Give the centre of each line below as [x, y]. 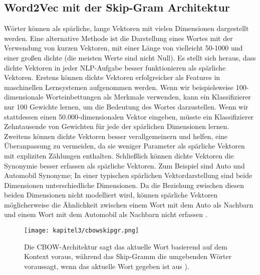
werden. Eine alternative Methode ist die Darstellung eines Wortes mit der [118, 38]
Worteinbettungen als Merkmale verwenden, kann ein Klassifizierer [148, 97]
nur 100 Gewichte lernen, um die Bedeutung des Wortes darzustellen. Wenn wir [126, 106]
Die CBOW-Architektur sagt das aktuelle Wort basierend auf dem [126, 246]
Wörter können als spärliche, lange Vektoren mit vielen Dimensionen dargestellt [126, 28]
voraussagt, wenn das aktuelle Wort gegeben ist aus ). [107, 266]
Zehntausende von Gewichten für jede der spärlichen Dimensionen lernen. [117, 126]
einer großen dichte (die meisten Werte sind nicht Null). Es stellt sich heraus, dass [130, 57]
